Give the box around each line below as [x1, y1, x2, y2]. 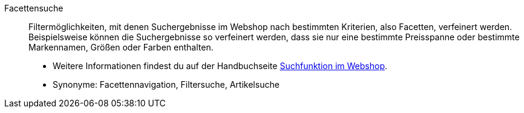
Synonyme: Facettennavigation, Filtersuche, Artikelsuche [53, 79, 280, 90]
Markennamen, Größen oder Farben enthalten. [28, 42, 214, 52]
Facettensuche [4, 3, 64, 13]
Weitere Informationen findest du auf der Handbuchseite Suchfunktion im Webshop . [53, 61, 388, 71]
